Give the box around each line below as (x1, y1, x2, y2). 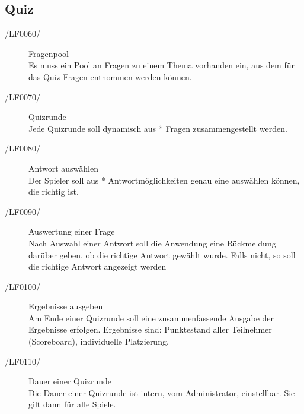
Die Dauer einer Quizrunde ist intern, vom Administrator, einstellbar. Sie (28, 386, 295, 399)
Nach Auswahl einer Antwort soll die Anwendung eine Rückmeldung (28, 236, 276, 249)
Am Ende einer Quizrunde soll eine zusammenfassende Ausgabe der (28, 311, 274, 324)
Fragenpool (28, 47, 69, 59)
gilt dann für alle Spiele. (28, 398, 116, 410)
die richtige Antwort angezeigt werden (28, 260, 167, 273)
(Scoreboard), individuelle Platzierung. (28, 335, 169, 347)
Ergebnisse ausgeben (28, 300, 103, 312)
